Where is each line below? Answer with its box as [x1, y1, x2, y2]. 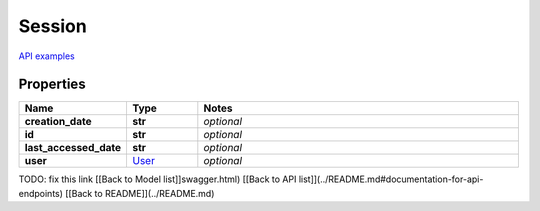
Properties [18, 76, 86, 93]
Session [18, 15, 87, 37]
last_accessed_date [24, 141, 122, 155]
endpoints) [18, 187, 64, 199]
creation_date [24, 115, 92, 129]
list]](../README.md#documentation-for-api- [298, 173, 484, 185]
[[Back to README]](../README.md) [65, 187, 215, 199]
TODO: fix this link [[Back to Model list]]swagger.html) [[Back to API [18, 173, 297, 185]
